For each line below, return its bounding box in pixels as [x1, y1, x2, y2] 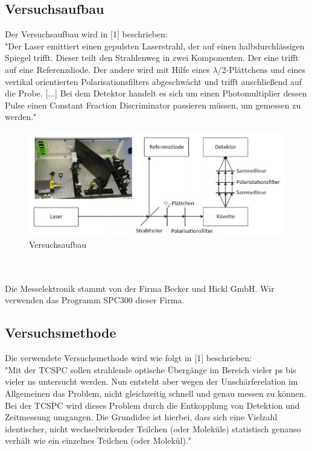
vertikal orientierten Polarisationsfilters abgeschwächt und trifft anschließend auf [5, 75, 302, 87]
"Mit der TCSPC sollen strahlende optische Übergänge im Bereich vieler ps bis [5, 363, 296, 376]
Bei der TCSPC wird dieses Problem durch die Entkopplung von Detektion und [5, 399, 300, 411]
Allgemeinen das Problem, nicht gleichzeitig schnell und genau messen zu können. [5, 386, 307, 399]
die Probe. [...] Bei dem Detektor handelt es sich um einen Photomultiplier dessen [5, 87, 307, 99]
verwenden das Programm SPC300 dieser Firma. [5, 294, 185, 306]
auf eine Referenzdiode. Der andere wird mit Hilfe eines [5, 63, 210, 75]
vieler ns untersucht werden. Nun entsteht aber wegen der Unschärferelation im [5, 375, 298, 388]
